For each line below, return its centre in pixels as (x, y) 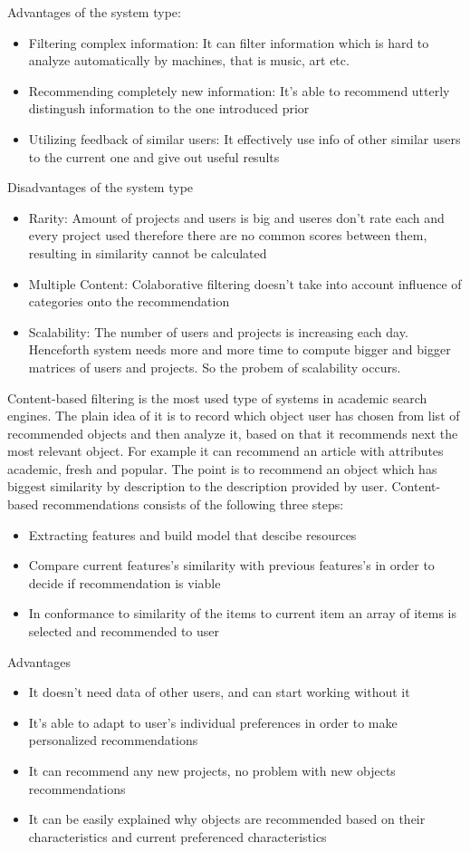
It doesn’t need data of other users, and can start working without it (219, 692)
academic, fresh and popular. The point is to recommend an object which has (222, 468)
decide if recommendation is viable (125, 582)
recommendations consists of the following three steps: (193, 504)
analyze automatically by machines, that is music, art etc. (189, 60)
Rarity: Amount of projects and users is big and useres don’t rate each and (236, 217)
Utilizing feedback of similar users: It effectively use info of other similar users (245, 138)
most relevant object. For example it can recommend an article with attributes (225, 451)
